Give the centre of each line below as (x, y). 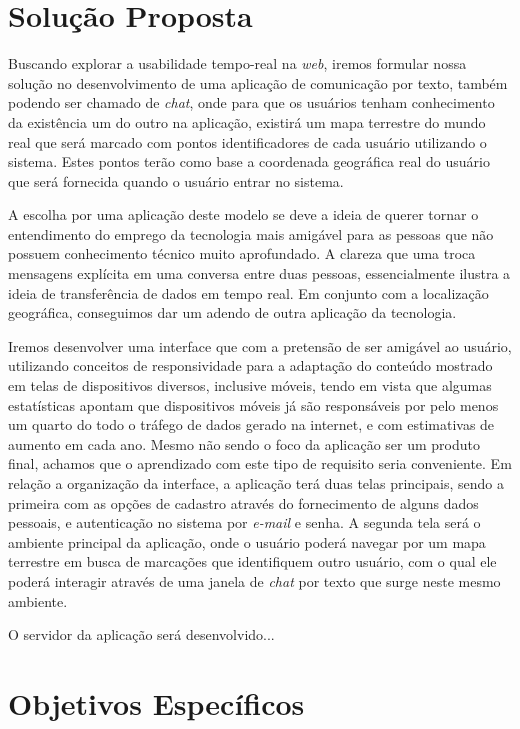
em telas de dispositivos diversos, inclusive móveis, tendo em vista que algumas (250, 385)
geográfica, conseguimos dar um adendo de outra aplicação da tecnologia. (232, 312)
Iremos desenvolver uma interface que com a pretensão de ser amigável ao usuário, (260, 345)
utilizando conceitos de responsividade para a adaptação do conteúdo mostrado (250, 365)
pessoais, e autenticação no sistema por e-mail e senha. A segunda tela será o (244, 522)
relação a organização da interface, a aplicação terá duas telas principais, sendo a (256, 483)
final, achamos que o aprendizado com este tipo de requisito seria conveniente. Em (260, 463)
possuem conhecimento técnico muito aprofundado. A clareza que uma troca (242, 253)
